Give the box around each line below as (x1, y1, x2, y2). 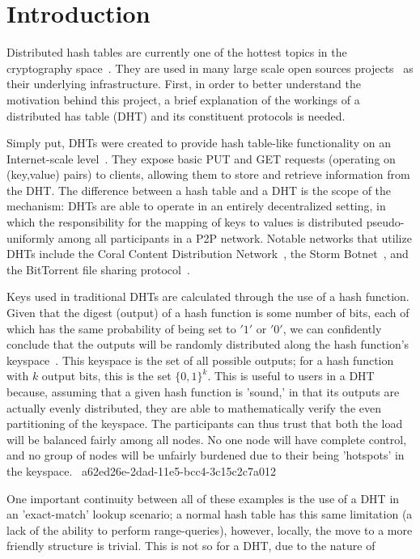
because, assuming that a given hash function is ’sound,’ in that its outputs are (6, 383, 400, 400)
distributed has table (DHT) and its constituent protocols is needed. (6, 107, 346, 124)
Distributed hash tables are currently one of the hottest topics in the (6, 44, 347, 61)
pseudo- (366, 214, 405, 231)
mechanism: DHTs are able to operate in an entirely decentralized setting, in (6, 197, 386, 214)
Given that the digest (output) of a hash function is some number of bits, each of (6, 304, 409, 321)
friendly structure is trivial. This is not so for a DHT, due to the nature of (6, 537, 375, 554)
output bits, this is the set (41, 367, 172, 384)
